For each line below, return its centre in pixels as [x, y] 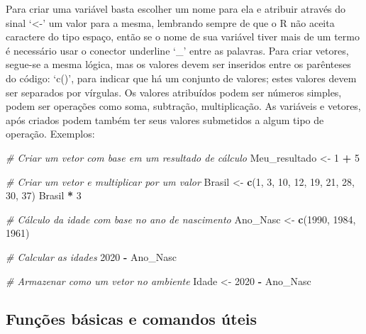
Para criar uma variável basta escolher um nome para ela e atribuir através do [176, 9]
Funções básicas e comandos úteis [131, 319]
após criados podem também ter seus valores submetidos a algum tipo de [165, 119]
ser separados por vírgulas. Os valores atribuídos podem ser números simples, [174, 92]
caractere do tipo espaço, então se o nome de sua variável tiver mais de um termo [183, 37]
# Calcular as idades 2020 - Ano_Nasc [91, 256]
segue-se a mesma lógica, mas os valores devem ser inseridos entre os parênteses [178, 64]
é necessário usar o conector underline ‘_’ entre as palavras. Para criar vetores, [177, 50]
